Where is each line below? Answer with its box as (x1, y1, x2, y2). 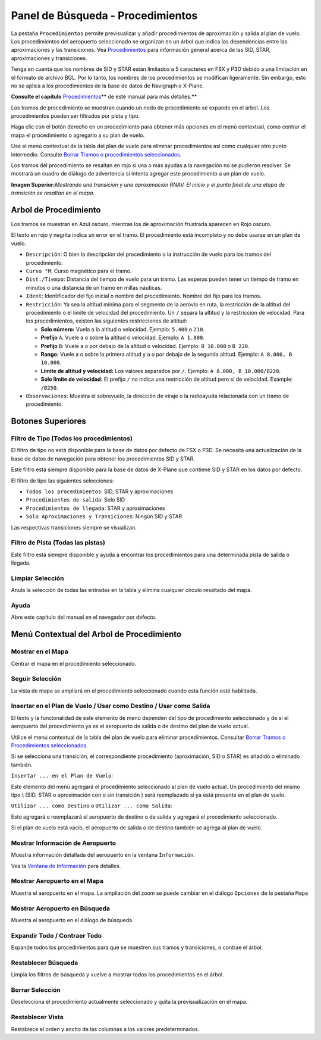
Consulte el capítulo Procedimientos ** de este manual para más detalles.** (11, 93, 197, 101)
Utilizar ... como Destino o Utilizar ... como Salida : (11, 802, 172, 809)
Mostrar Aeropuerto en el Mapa (11, 877, 104, 885)
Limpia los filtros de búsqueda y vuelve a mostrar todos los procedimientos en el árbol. (11, 971, 224, 978)
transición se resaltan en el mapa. (11, 189, 95, 196)
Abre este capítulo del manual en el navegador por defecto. (11, 613, 157, 621)
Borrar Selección (11, 985, 61, 994)
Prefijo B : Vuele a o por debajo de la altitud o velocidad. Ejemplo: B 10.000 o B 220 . (40, 342, 250, 349)
